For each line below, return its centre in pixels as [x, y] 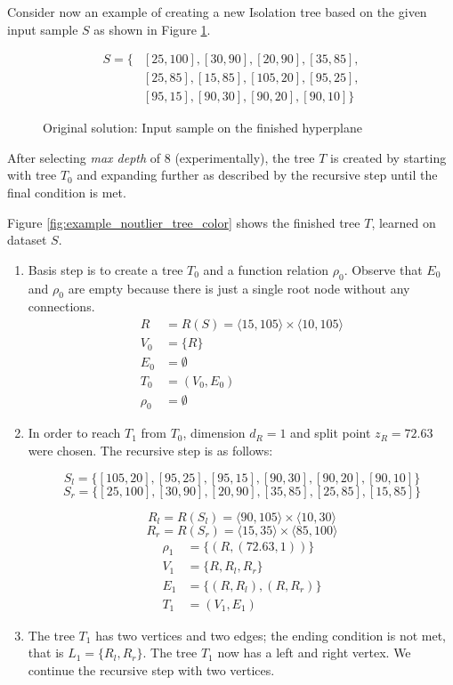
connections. [61, 306]
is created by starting [388, 157]
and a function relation [266, 269]
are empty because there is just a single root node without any [239, 288]
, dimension [214, 433]
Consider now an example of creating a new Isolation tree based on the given [217, 12]
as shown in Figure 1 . [152, 29]
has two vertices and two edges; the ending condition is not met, [271, 635]
